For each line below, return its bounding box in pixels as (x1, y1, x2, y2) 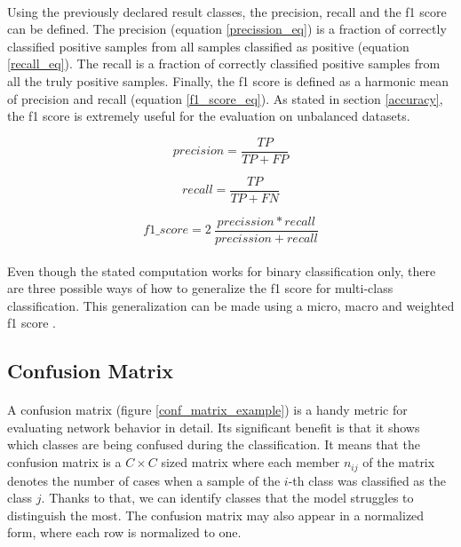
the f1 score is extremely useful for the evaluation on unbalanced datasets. (7, 107, 410, 125)
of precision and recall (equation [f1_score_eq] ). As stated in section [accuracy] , (7, 89, 443, 107)
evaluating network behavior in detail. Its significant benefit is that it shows (7, 417, 420, 436)
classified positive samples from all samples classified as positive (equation (7, 36, 409, 55)
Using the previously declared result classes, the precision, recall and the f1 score (7, 2, 447, 20)
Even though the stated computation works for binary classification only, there (7, 261, 436, 280)
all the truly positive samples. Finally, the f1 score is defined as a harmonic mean (7, 71, 449, 90)
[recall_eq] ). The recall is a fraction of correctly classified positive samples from (7, 54, 441, 73)
